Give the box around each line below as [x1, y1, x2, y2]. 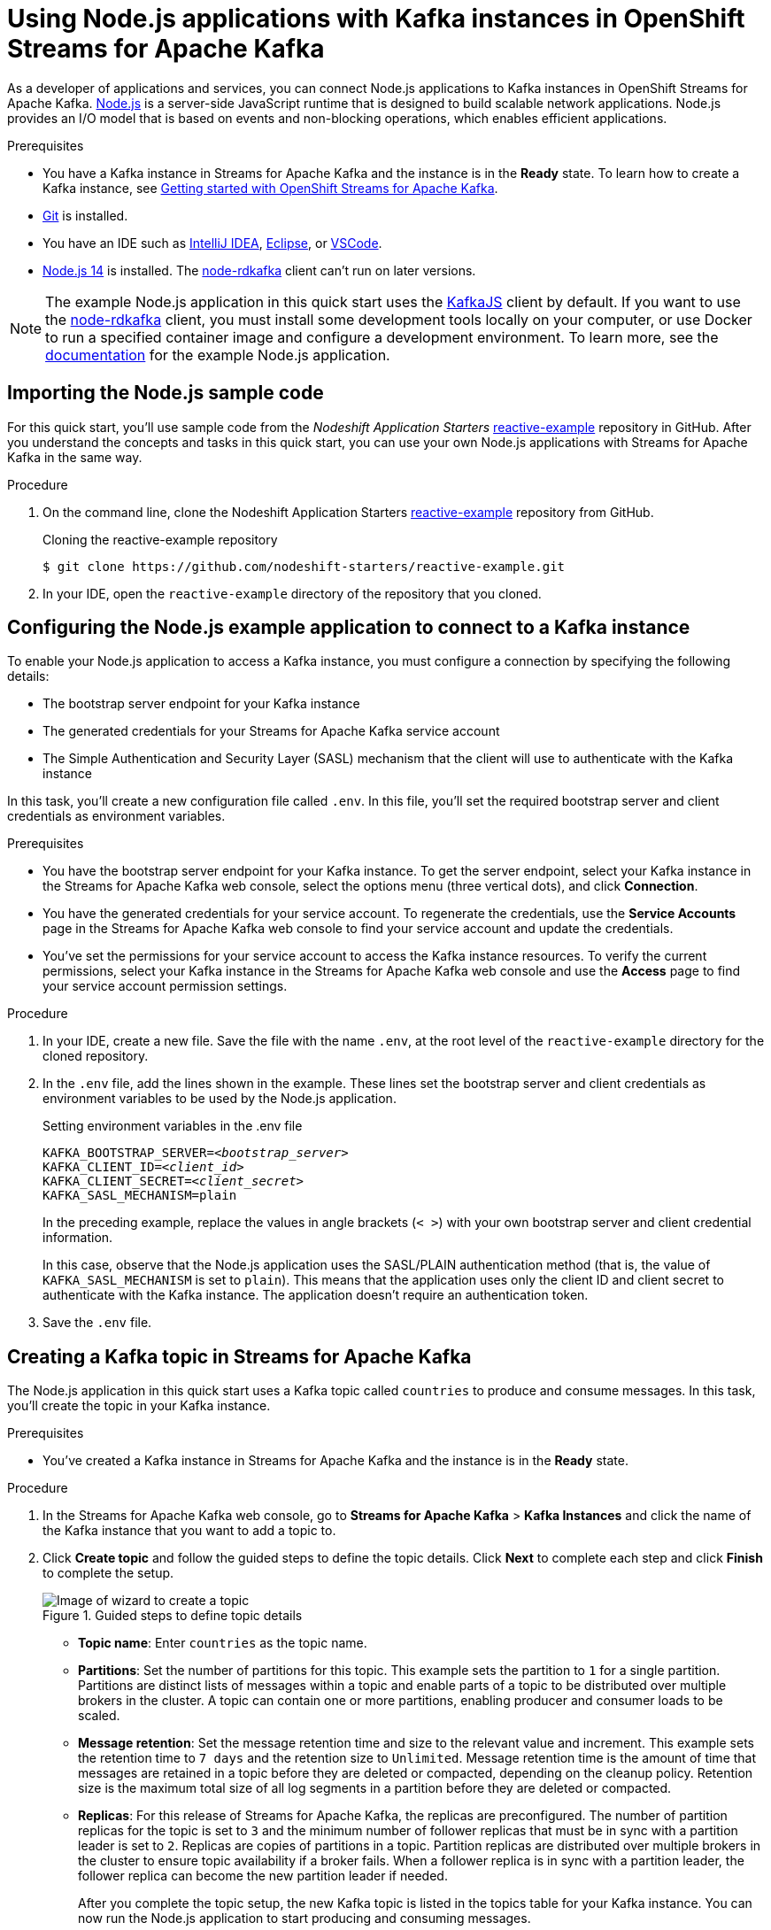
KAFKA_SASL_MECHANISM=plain [42, 1188, 237, 1203]
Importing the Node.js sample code [7, 382, 324, 405]
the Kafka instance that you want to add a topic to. [42, 1523, 336, 1539]
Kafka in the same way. [7, 449, 143, 465]
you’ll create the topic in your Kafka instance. [7, 1398, 271, 1414]
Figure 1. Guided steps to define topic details [42, 1608, 303, 1624]
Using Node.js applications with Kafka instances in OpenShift [7, 4, 745, 34]
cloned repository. [42, 1048, 149, 1064]
